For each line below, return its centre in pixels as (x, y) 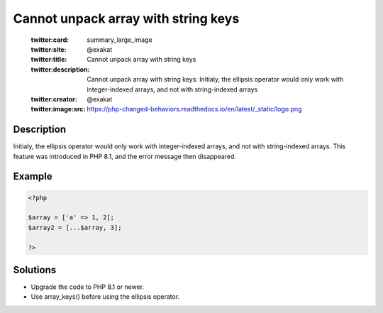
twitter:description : (60, 69)
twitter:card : (50, 40)
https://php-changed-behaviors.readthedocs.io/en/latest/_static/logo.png (194, 109)
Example (33, 176)
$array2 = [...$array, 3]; (75, 227)
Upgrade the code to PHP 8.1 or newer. (88, 287)
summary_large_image (120, 40)
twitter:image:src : (58, 109)
